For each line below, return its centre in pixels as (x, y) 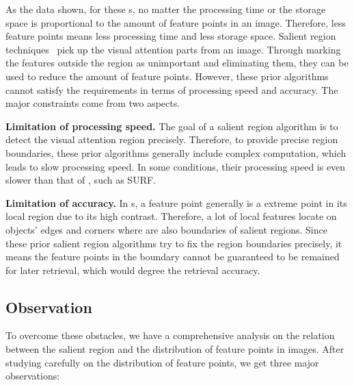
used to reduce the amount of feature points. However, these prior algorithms (167, 76)
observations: (33, 376)
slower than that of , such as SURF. (81, 180)
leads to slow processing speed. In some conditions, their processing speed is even (176, 166)
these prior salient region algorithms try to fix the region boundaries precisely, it (174, 243)
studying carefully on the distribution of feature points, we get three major (162, 362)
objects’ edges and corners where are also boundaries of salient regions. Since (166, 229)
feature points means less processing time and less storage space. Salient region (171, 36)
